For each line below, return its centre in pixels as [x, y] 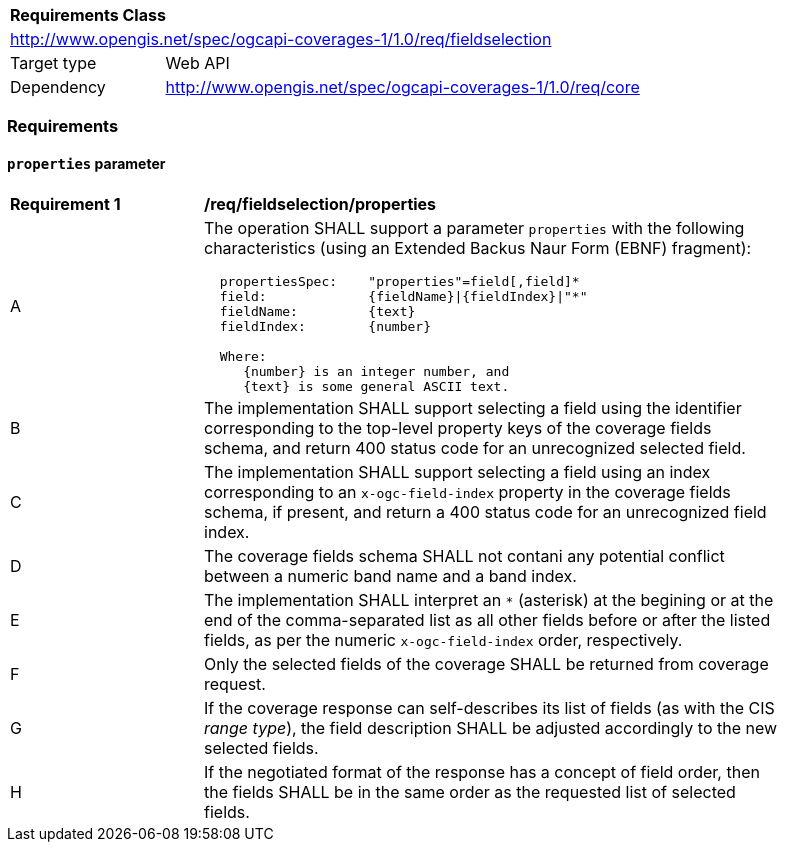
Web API [197, 63]
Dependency [58, 87]
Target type [53, 63]
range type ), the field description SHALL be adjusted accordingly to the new [491, 727]
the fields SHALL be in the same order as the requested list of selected [470, 791]
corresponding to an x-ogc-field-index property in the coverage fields [467, 491]
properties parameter [86, 163]
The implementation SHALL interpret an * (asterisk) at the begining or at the [489, 599]
